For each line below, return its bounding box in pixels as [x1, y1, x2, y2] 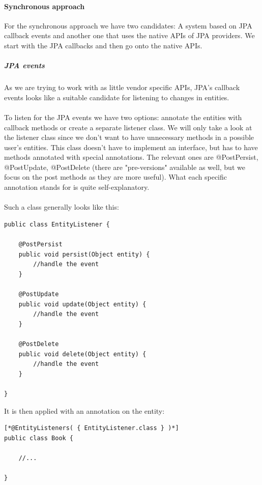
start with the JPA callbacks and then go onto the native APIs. [4, 40, 202, 50]
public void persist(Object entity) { [18, 250, 150, 258]
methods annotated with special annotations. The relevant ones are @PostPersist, [4, 152, 258, 162]
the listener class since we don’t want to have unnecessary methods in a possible [4, 132, 254, 142]
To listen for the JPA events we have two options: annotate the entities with [4, 111, 242, 122]
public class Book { [4, 434, 74, 442]
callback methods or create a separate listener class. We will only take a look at [4, 122, 252, 132]
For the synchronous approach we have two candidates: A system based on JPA [4, 20, 252, 31]
